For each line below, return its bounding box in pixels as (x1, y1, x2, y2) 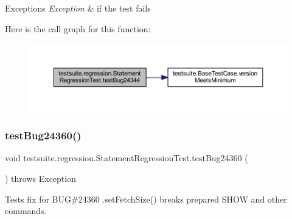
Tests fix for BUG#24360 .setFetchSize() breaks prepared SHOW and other (5, 192, 287, 205)
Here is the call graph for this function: (5, 22, 151, 35)
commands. (5, 204, 47, 217)
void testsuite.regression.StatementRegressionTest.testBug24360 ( (5, 151, 248, 164)
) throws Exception (5, 172, 76, 184)
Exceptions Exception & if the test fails (5, 2, 151, 14)
